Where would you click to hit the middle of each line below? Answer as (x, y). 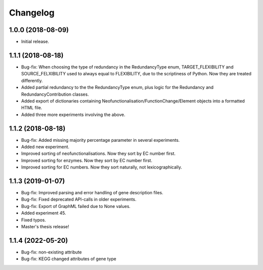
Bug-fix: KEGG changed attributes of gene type (69, 259)
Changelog (32, 13)
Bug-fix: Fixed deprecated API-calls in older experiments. (79, 200)
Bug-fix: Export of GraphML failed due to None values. (76, 206)
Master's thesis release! (45, 227)
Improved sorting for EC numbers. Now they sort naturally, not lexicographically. (102, 167)
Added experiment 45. (44, 213)
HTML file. (32, 108)
